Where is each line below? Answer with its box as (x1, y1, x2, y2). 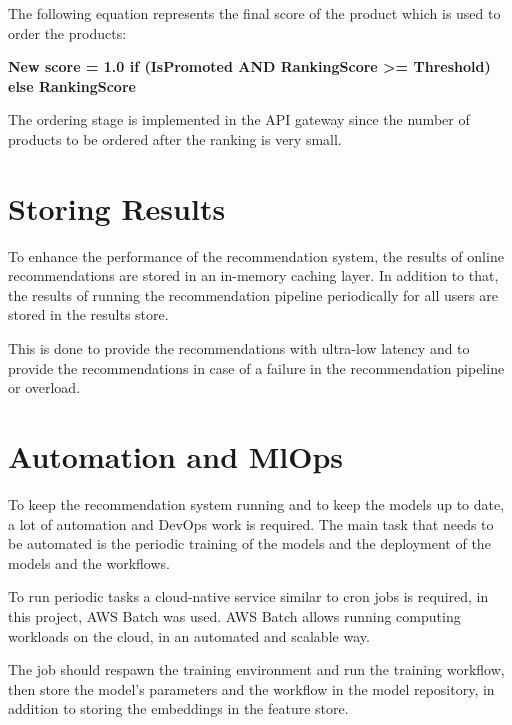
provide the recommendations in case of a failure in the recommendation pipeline (8, 357, 505, 378)
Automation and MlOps (8, 436, 344, 477)
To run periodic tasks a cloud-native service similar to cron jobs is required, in (8, 586, 489, 607)
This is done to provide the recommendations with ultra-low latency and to (8, 338, 470, 359)
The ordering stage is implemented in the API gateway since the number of (8, 109, 470, 130)
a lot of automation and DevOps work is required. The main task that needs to (8, 513, 494, 534)
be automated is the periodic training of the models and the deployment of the (8, 533, 491, 554)
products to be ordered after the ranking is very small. (8, 128, 342, 149)
